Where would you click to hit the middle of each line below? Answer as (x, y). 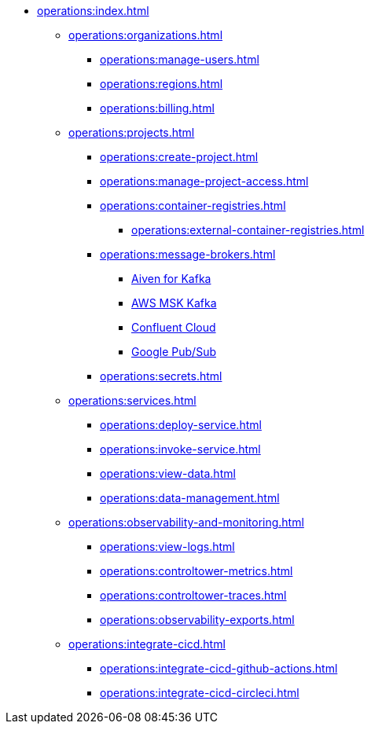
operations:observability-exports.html (197, 620)
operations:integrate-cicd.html (147, 644)
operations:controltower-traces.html (193, 595)
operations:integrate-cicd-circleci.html (200, 693)
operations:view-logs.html (167, 547)
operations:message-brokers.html (188, 254)
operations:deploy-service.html (181, 425)
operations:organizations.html (146, 35)
